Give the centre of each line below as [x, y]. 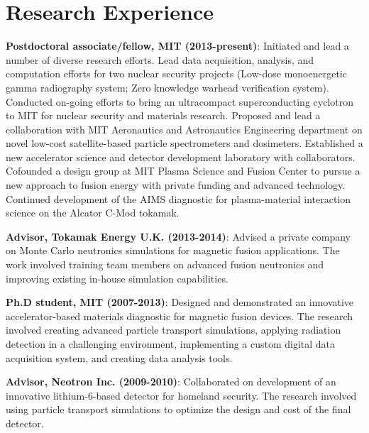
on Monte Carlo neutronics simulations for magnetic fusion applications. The [173, 250]
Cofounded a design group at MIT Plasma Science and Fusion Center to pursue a [183, 171]
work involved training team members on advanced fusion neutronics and [165, 264]
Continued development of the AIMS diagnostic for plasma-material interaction [178, 198]
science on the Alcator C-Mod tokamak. [93, 213]
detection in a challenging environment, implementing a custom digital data [171, 344]
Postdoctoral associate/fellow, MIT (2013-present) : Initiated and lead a [177, 46]
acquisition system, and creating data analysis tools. [119, 357]
